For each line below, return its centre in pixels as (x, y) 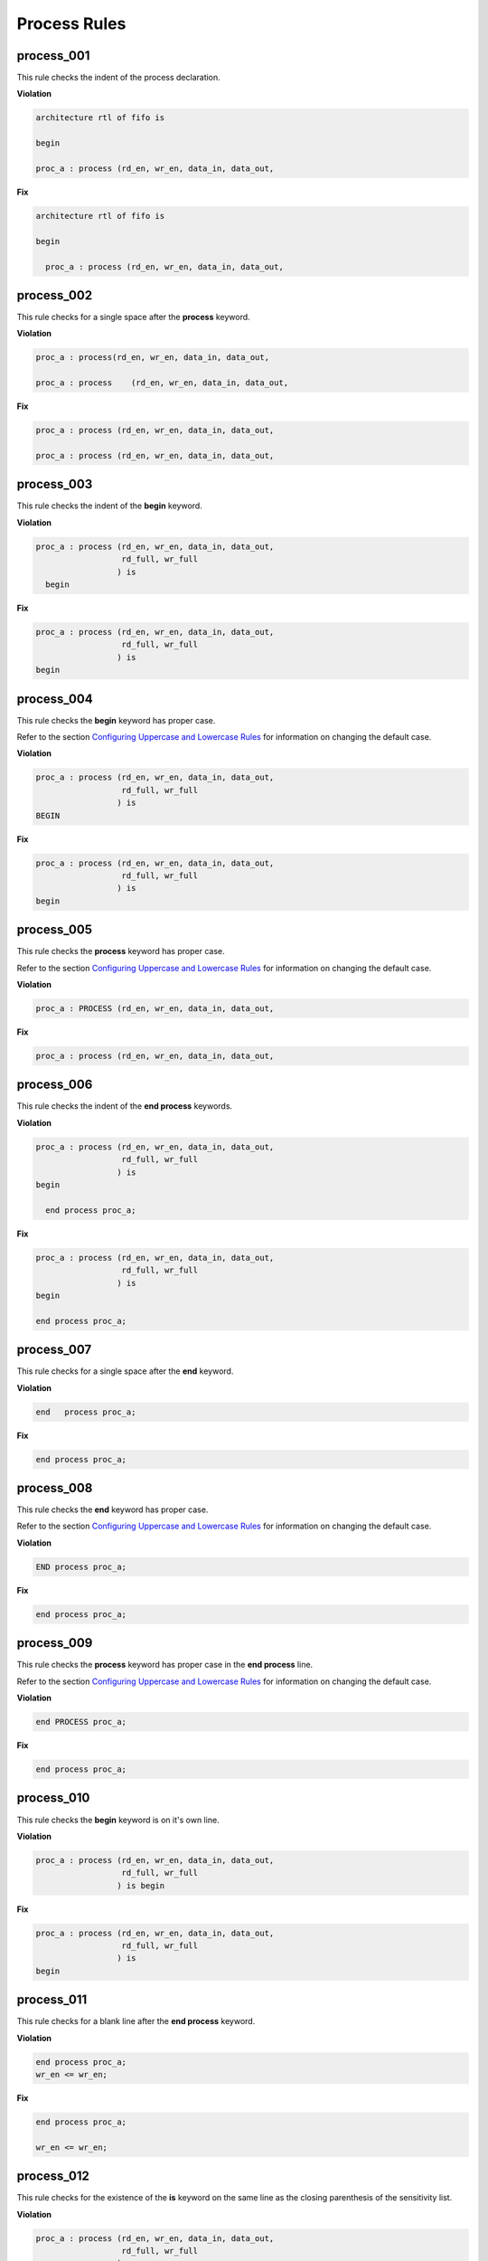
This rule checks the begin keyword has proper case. (116, 720)
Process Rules (71, 24)
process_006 (55, 1085)
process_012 (53, 2176)
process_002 (55, 295)
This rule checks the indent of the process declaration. (118, 78)
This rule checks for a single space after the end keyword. (125, 1371)
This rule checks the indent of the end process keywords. (125, 1106)
